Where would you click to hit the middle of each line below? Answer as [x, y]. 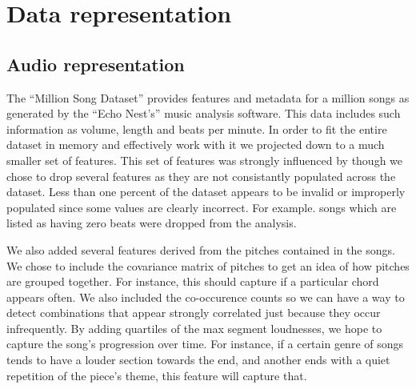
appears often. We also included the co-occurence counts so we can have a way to [206, 297]
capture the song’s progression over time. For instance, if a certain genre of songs [205, 344]
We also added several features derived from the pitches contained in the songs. [201, 249]
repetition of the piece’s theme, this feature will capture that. [157, 375]
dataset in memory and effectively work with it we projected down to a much [196, 144]
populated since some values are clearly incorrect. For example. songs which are [202, 207]
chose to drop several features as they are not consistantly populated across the [201, 176]
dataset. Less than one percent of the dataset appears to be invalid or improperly [206, 192]
